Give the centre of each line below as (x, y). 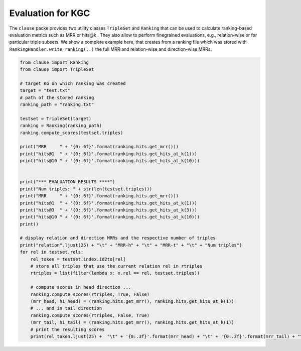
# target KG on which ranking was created (73, 83)
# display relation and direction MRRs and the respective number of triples (118, 238)
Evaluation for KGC (50, 13)
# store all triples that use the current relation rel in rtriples (116, 266)
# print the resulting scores (67, 329)
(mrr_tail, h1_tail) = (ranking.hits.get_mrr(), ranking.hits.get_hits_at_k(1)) (132, 322)
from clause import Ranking (54, 62)
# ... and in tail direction (66, 308)
